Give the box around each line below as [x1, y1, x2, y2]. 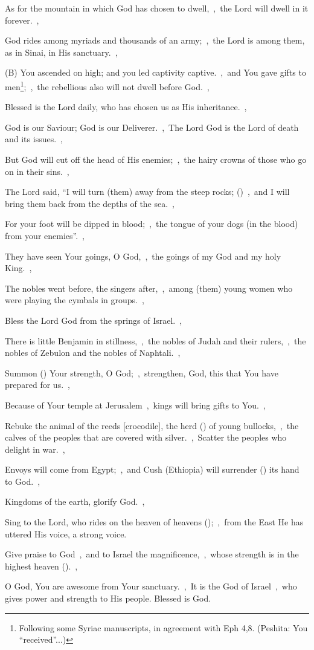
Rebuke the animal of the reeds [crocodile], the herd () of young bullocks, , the [5, 419, 299, 432]
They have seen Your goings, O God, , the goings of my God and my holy [5, 249, 281, 262]
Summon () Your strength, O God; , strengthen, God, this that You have [5, 366, 278, 379]
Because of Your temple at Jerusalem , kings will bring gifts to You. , [5, 398, 266, 411]
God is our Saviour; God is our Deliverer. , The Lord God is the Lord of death [5, 120, 299, 133]
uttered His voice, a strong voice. [5, 527, 127, 540]
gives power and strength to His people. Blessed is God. [5, 592, 211, 605]
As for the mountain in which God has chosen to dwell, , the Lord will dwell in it [5, 2, 309, 14]
